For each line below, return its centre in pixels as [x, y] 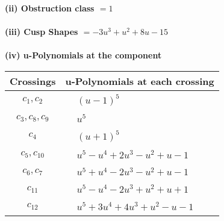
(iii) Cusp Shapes [42, 32]
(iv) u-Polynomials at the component [83, 55]
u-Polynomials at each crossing [140, 81]
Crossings [33, 81]
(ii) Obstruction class [50, 8]
